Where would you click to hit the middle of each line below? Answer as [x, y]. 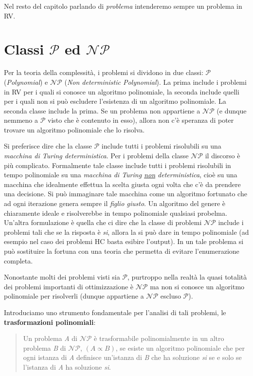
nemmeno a [21, 120]
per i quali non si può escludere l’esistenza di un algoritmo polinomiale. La [115, 101]
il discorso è [223, 156]
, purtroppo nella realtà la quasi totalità [187, 277]
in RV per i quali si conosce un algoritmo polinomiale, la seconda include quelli [122, 91]
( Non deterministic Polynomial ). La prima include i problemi [155, 82]
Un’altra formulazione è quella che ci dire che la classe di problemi [103, 222]
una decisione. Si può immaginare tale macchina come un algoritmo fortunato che [126, 194]
